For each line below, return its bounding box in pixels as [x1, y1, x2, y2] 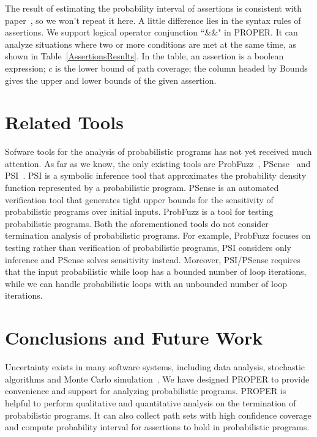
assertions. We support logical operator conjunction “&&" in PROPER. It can [5, 26, 298, 39]
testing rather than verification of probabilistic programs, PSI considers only [5, 241, 291, 254]
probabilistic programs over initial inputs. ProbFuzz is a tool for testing [5, 205, 274, 218]
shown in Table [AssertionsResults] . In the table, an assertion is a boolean [5, 50, 284, 62]
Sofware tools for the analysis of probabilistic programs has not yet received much [5, 145, 312, 158]
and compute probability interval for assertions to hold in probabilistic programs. [5, 420, 310, 433]
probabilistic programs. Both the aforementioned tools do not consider [5, 217, 269, 230]
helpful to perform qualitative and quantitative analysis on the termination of [5, 396, 296, 409]
